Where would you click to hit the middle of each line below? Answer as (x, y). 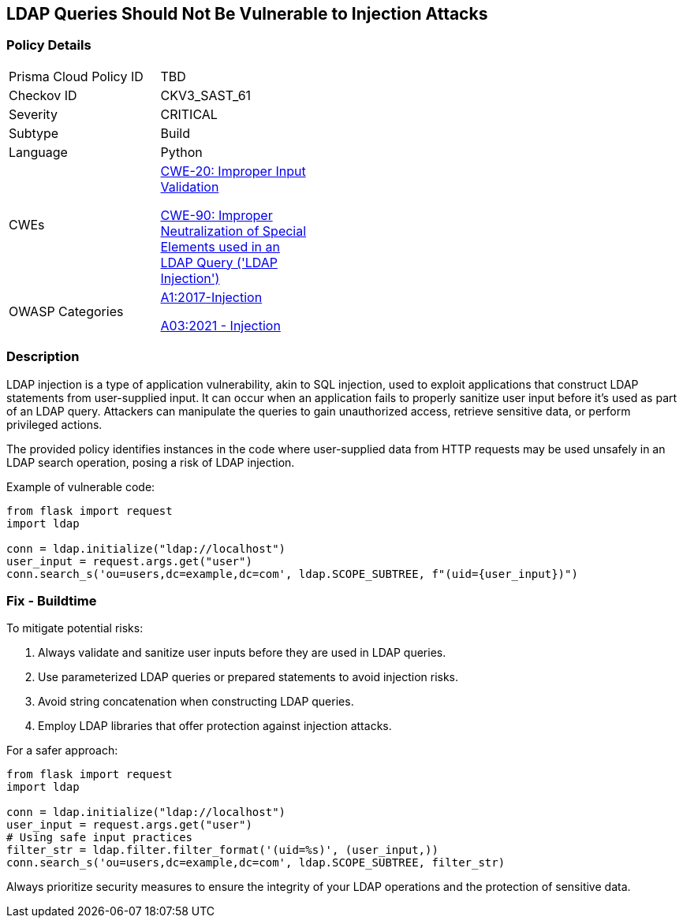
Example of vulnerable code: (81, 486)
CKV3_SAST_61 (206, 95)
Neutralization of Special (233, 231)
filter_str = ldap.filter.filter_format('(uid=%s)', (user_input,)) (222, 850)
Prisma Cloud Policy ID (76, 76)
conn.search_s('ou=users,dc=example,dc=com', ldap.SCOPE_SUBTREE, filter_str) (256, 863)
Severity (33, 114)
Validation (190, 186)
